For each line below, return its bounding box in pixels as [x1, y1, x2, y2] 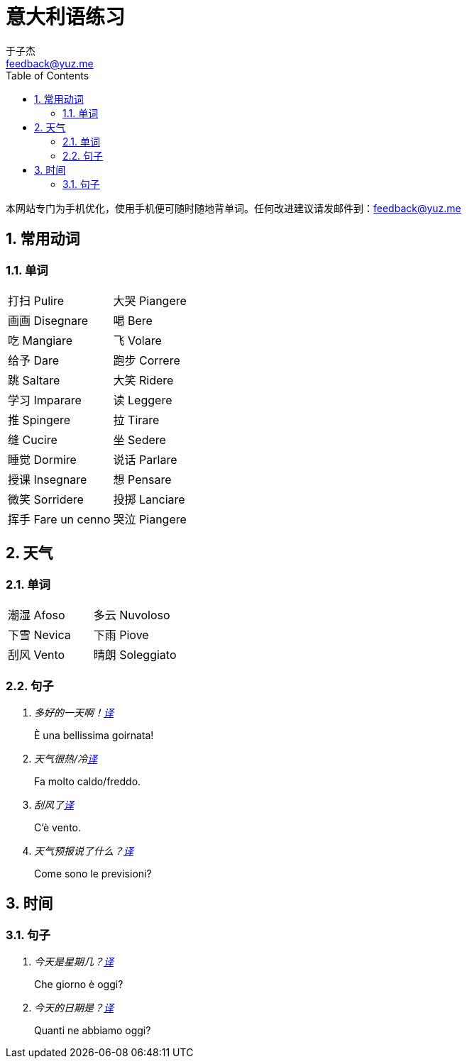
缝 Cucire [8, 432, 57, 447]
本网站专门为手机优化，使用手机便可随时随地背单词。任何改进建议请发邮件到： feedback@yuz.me [6, 201, 461, 214]
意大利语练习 [6, 5, 126, 29]
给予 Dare [8, 353, 60, 367]
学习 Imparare [8, 392, 82, 407]
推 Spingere [8, 412, 71, 427]
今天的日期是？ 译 [34, 1002, 114, 1014]
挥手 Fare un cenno [8, 511, 111, 526]
